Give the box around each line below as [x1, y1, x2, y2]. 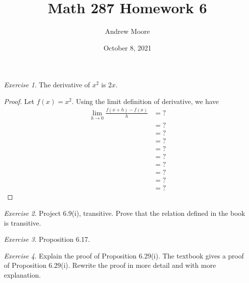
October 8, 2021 [103, 42, 151, 52]
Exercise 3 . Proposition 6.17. [4, 234, 90, 244]
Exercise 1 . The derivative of [4, 79, 90, 90]
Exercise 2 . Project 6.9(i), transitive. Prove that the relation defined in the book [4, 207, 245, 218]
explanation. [4, 269, 41, 280]
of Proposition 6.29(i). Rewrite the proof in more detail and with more [4, 260, 216, 270]
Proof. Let [4, 96, 34, 106]
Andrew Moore [105, 26, 150, 36]
